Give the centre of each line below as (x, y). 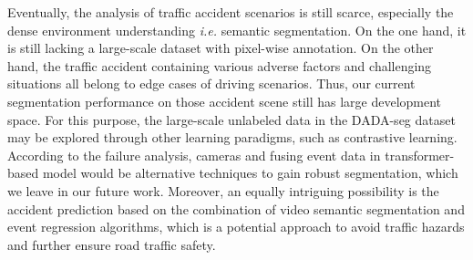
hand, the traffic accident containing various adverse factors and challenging (220, 65)
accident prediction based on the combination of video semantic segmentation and (236, 208)
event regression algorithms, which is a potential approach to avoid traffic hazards (236, 227)
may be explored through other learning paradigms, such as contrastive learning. (232, 137)
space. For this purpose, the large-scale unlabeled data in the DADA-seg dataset (231, 119)
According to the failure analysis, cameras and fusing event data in (194, 155)
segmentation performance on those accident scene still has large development (225, 101)
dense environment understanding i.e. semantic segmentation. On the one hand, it (237, 30)
